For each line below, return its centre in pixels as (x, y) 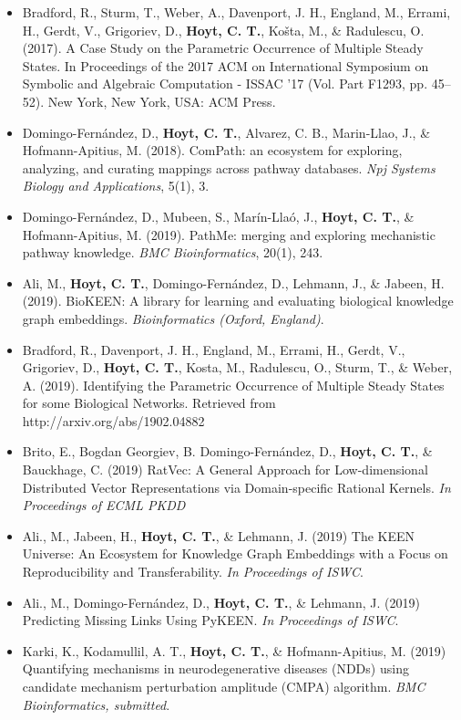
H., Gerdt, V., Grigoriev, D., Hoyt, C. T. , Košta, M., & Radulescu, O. (223, 30)
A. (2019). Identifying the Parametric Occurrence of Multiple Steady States (233, 385)
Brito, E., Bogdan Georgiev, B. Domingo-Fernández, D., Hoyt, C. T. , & (227, 451)
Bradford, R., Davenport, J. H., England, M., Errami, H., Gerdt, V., (214, 349)
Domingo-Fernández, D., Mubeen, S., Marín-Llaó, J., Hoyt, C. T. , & (218, 216)
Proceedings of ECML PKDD (104, 505)
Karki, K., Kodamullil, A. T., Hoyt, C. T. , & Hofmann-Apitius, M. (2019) (234, 650)
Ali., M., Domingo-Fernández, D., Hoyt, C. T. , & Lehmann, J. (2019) (221, 602)
